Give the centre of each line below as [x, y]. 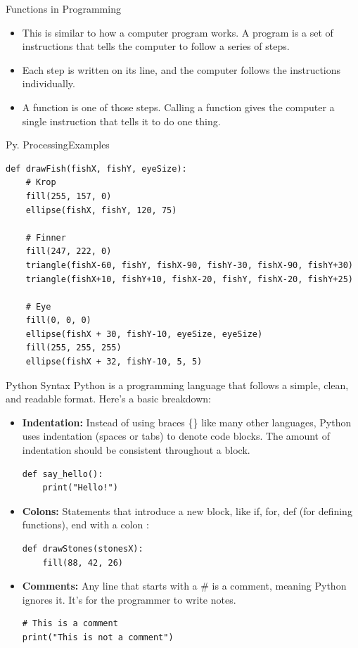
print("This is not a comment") [98, 637]
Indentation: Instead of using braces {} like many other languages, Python [187, 422]
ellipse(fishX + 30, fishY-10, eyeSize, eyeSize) [144, 334]
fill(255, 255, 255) [73, 348]
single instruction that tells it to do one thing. [121, 121]
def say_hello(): [63, 474]
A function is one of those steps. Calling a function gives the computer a [178, 107]
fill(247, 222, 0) [69, 252]
